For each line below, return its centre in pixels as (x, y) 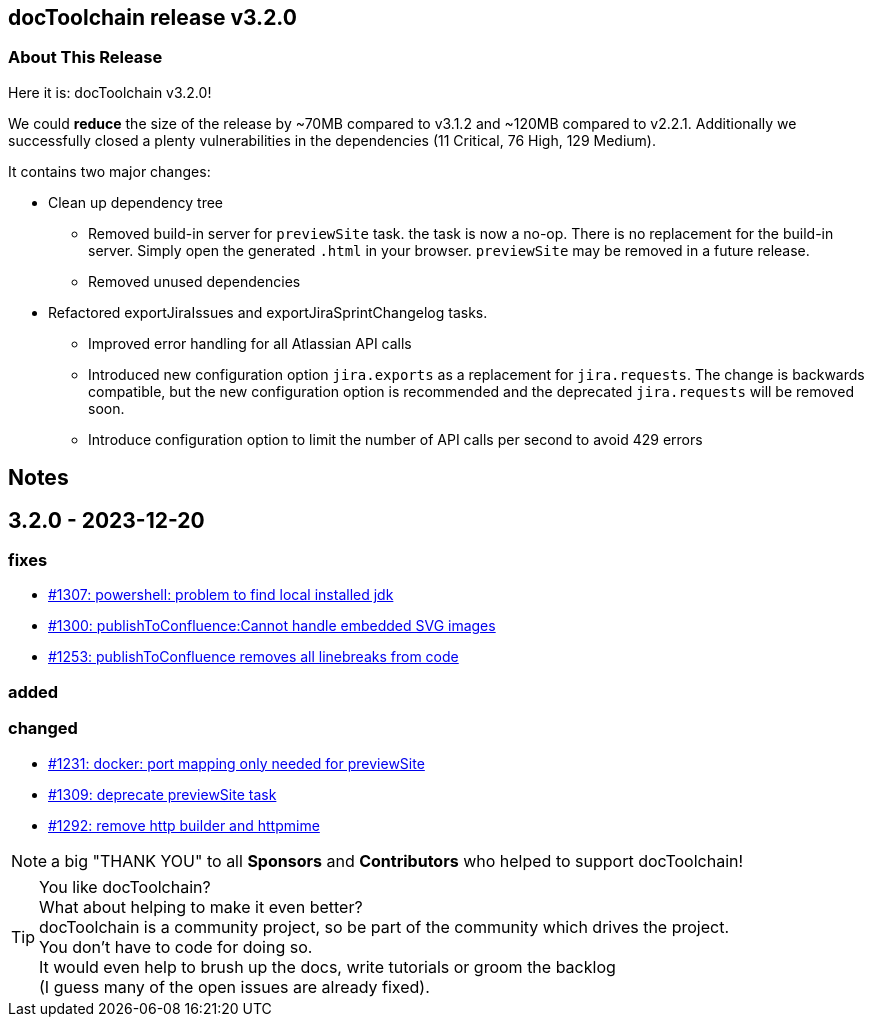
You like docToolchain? (125, 886)
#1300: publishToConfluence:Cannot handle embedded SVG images (272, 626)
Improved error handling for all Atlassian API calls (250, 343)
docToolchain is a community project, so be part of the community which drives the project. (384, 926)
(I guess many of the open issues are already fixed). (234, 986)
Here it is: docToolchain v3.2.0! (110, 92)
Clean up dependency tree (135, 202)
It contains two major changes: (109, 171)
